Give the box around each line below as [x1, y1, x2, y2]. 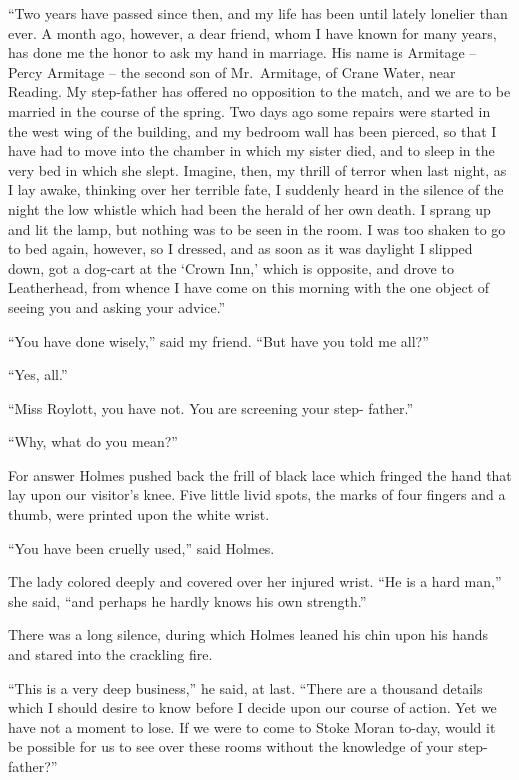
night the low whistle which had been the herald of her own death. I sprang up [8, 198, 491, 219]
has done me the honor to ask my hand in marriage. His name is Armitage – [8, 42, 477, 63]
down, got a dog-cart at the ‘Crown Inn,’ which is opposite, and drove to [8, 257, 454, 278]
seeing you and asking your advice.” [8, 296, 226, 317]
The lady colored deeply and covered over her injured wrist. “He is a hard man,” [8, 571, 502, 592]
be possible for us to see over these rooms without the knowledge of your [8, 736, 454, 757]
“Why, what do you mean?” [8, 431, 178, 452]
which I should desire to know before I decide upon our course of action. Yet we [8, 697, 497, 718]
